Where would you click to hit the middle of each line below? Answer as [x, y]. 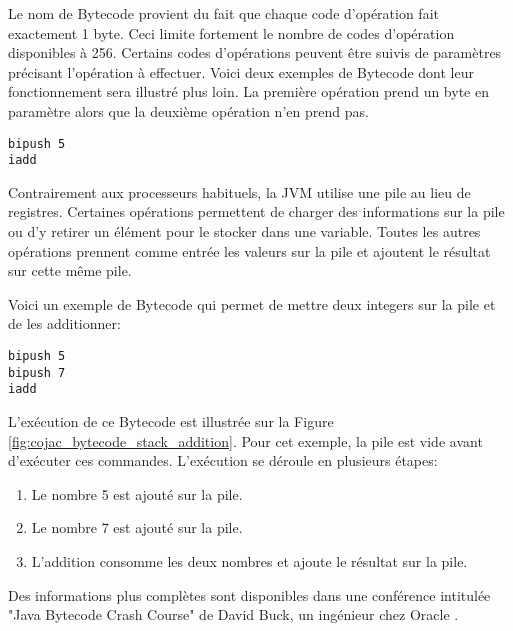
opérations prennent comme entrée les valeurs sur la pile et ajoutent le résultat [249, 250]
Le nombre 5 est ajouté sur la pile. [137, 493]
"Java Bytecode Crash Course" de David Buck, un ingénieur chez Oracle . [233, 614]
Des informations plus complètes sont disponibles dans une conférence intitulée [249, 594]
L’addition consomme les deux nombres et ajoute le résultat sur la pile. [249, 560]
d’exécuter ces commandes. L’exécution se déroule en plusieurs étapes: [223, 460]
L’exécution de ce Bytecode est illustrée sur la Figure [171, 421]
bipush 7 [37, 372]
